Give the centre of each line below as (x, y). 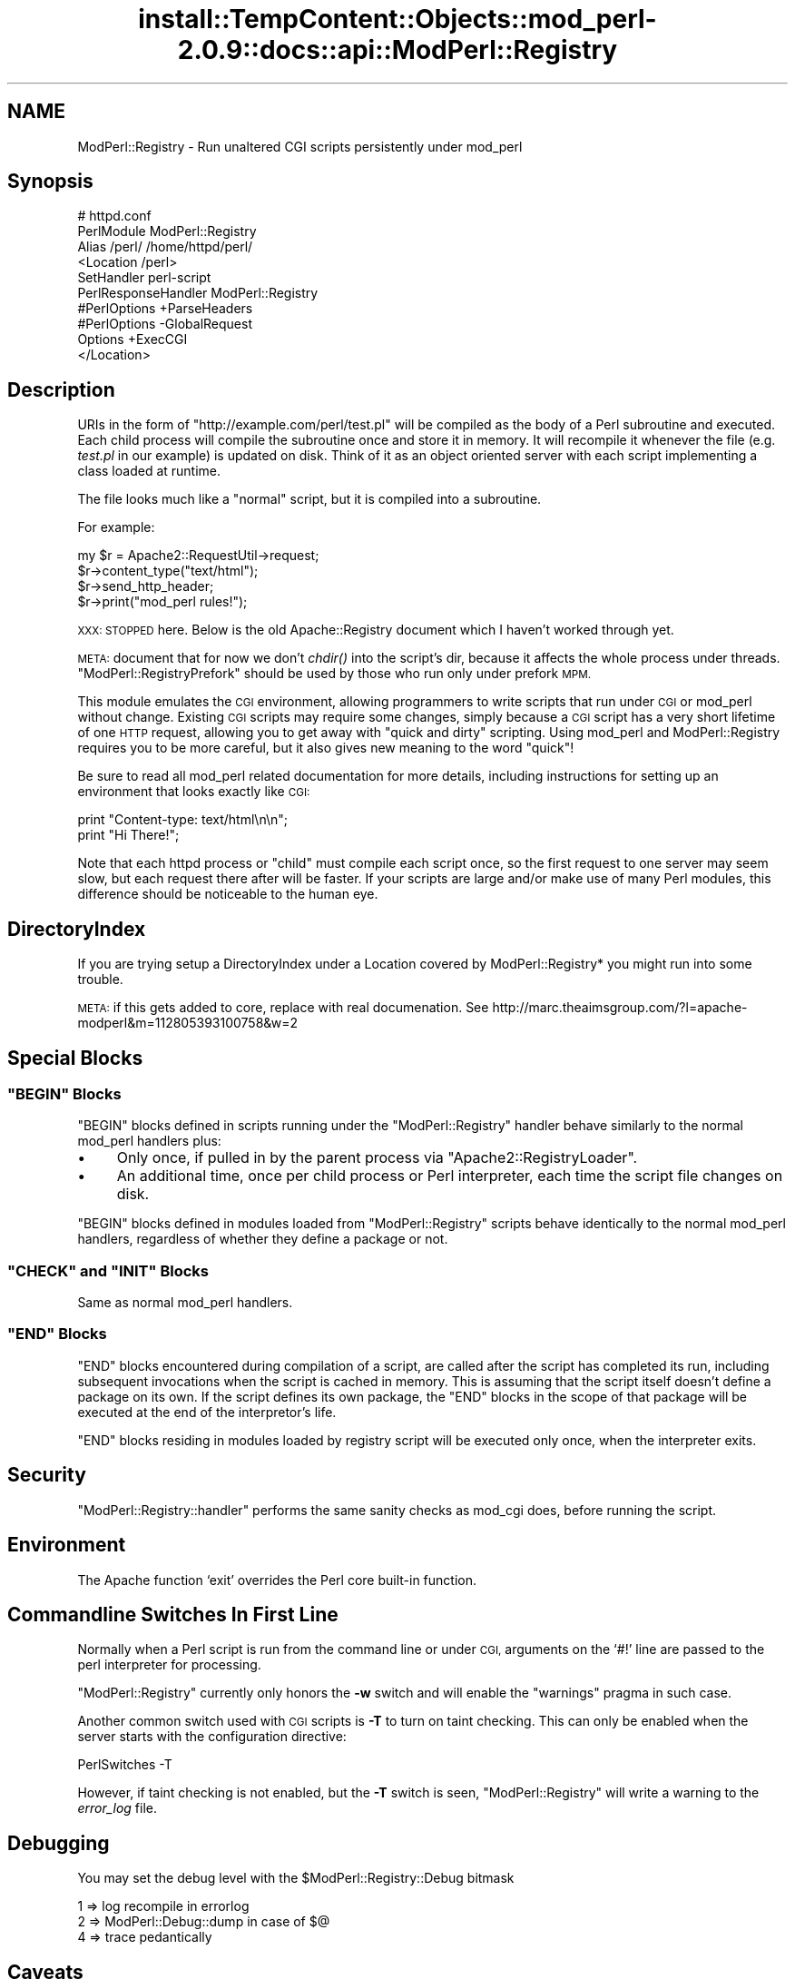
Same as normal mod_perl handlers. (185, 1303)
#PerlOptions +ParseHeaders (165, 309)
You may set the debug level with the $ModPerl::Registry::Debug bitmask (296, 1878)
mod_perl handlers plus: (149, 1141)
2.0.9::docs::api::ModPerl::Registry (397, 50)
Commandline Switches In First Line (173, 1614)
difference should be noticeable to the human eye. (228, 894)
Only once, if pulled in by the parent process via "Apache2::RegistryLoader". (377, 1158)
